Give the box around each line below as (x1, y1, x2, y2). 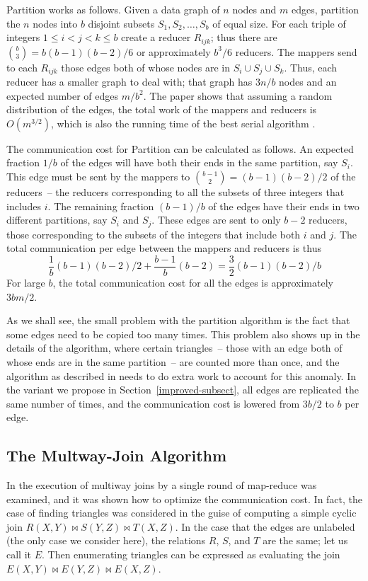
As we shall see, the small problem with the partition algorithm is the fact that (6, 313, 350, 328)
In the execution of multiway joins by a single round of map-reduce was (6, 478, 317, 493)
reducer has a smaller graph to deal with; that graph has (6, 74, 253, 89)
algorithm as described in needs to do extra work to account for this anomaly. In (6, 368, 357, 383)
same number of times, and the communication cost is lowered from (6, 396, 300, 410)
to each (6, 59, 38, 74)
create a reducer (121, 30, 191, 45)
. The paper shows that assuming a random (143, 88, 333, 103)
